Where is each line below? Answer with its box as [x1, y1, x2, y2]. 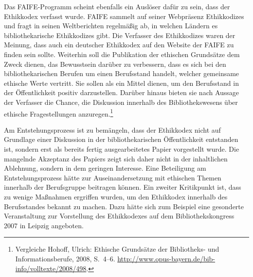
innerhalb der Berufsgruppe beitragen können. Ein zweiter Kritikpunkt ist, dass [4, 182, 241, 192]
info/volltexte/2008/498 [15, 263, 87, 273]
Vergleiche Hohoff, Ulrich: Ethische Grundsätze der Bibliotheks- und [15, 244, 219, 254]
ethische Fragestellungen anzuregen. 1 [4, 107, 113, 119]
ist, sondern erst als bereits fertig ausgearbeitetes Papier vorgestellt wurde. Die [4, 143, 239, 154]
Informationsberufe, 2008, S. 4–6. [15, 253, 115, 263]
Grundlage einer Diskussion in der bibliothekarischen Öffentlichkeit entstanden [4, 134, 238, 144]
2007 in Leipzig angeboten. [4, 220, 84, 230]
